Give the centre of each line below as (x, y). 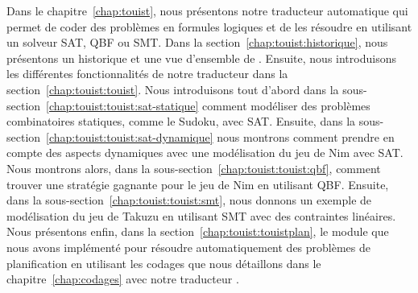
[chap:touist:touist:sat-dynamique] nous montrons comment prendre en (220, 136)
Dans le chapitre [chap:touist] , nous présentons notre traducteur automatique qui (207, 10)
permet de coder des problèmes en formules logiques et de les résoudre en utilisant (209, 26)
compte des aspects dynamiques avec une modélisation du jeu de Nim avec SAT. (205, 153)
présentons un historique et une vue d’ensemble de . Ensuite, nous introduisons (201, 58)
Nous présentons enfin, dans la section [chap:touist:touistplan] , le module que (198, 231)
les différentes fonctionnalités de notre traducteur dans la (147, 74)
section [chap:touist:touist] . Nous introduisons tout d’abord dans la (173, 89)
